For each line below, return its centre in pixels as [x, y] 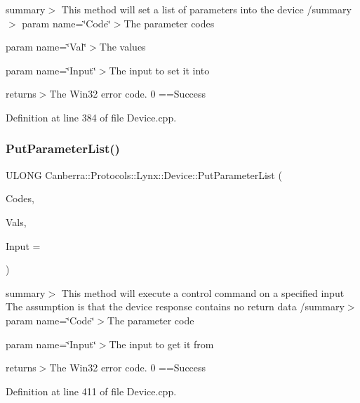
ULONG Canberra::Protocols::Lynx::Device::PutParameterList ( [144, 174]
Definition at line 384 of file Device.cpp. [91, 117]
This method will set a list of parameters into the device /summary [206, 9]
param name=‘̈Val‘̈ [46, 47]
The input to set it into [159, 70]
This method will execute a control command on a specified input [203, 292]
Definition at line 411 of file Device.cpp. [91, 391]
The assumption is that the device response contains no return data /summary [175, 306]
